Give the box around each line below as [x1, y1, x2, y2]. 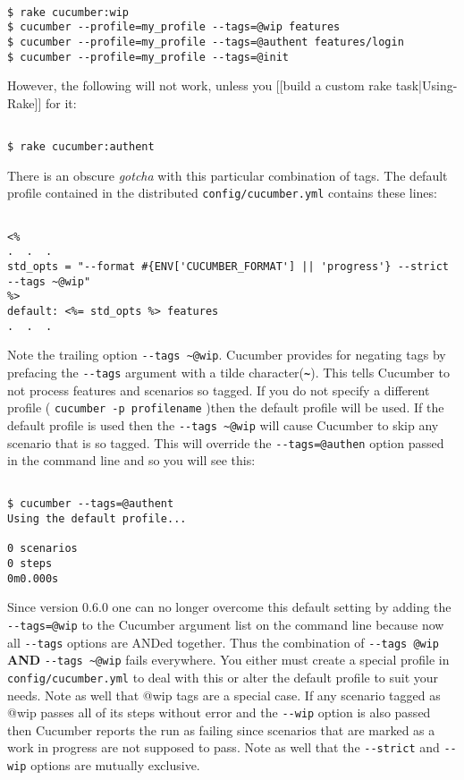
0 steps [7, 557, 53, 571]
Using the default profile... [7, 513, 187, 526]
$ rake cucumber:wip [7, 5, 130, 19]
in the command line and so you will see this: [7, 451, 256, 470]
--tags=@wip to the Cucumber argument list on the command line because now [7, 615, 444, 633]
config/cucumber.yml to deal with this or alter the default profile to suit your [7, 667, 439, 686]
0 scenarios [7, 542, 78, 555]
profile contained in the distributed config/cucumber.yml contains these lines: [7, 183, 437, 202]
